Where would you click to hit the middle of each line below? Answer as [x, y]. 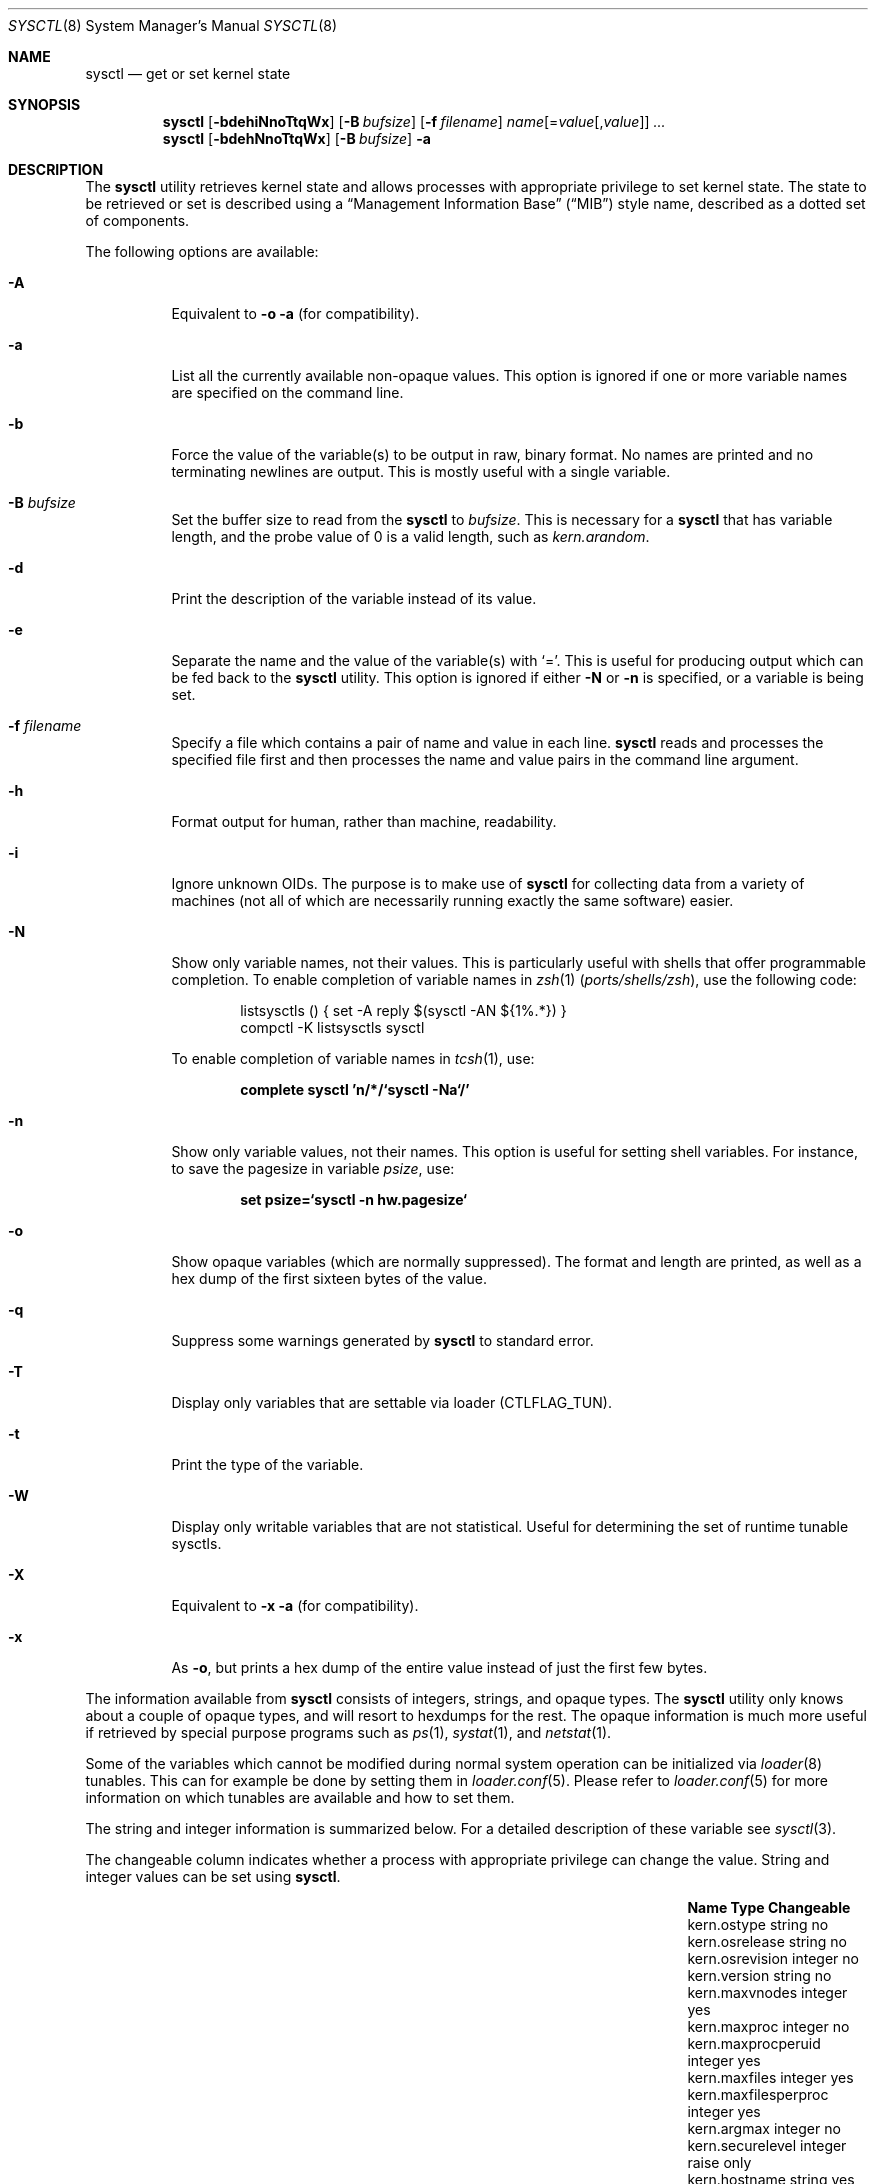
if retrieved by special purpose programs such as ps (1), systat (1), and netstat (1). [348, 1732]
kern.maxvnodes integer [767, 1992]
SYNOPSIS [44, 104]
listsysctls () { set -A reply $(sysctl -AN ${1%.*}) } [403, 1010]
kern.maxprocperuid [754, 2043]
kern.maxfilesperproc [758, 2094]
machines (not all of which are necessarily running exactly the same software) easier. [452, 900]
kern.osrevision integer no [773, 1958]
